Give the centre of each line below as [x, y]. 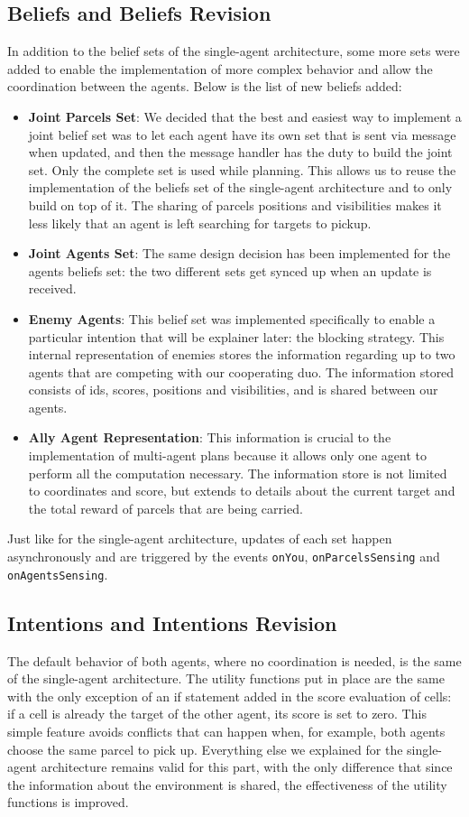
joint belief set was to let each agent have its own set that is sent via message [242, 134]
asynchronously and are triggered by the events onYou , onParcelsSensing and [224, 557]
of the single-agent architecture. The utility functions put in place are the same [226, 678]
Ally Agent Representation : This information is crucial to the [210, 437]
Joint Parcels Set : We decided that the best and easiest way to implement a [245, 116]
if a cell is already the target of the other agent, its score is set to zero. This [217, 714]
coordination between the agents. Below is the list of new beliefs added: [205, 86]
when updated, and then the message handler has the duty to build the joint [240, 152]
